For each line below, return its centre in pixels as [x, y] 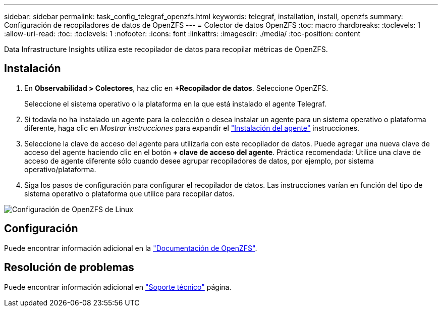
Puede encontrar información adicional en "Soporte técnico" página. [118, 287]
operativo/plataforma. [60, 169]
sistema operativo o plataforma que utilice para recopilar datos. [129, 193]
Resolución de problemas [69, 268]
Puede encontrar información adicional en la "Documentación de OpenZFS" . [131, 248]
